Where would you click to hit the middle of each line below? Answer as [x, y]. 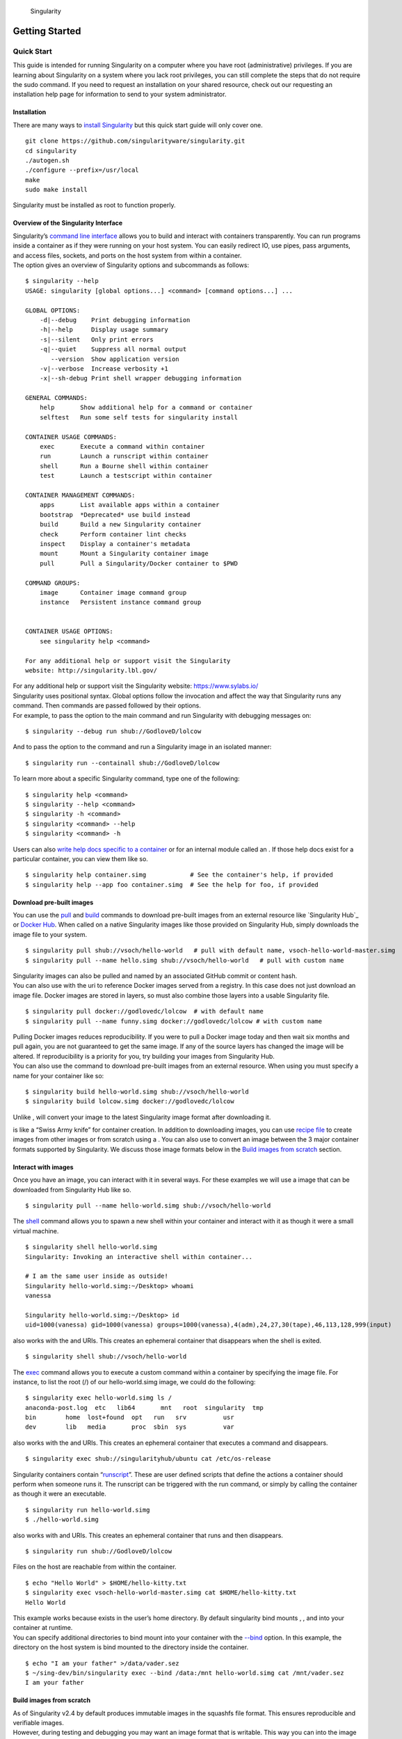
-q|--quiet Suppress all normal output [113, 349]
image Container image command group [113, 592]
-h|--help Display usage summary [104, 330]
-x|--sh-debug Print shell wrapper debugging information [140, 378]
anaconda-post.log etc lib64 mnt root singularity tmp [144, 1408]
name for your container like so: [58, 1075]
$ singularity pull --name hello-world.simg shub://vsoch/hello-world [148, 1206]
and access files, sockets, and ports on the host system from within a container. [127, 255]
